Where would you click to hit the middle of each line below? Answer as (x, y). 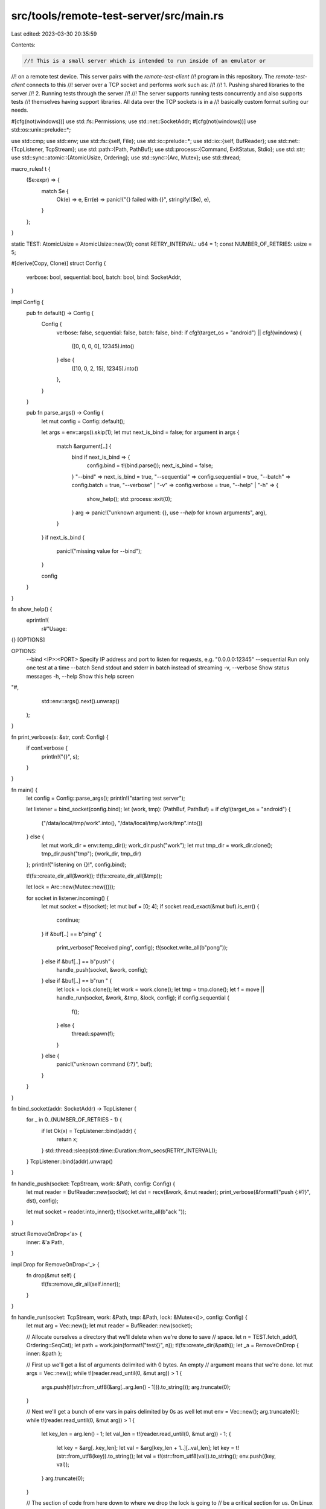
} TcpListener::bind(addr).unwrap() (69, 1161)
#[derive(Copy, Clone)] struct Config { (59, 263)
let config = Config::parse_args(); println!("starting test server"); (106, 798)
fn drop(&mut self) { (51, 1275)
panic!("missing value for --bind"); (99, 551)
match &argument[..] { (84, 446)
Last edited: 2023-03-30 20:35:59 (54, 34)
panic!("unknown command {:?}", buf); (104, 1064)
